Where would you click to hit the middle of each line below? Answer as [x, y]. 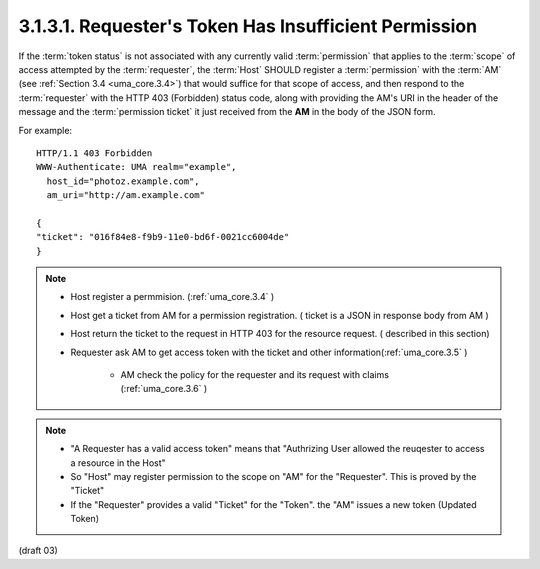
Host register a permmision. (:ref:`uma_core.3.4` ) [172, 297]
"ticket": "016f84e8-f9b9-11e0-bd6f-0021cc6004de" [163, 237]
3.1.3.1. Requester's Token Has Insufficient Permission [248, 26]
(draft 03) [38, 551]
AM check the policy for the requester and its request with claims [255, 374]
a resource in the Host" [118, 462]
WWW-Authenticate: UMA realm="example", [136, 167]
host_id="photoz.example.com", [123, 181]
